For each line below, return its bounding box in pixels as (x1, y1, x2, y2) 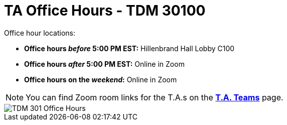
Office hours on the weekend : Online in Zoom (24, 75, 177, 84)
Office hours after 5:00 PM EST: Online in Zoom (24, 59, 185, 68)
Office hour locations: (4, 28, 76, 37)
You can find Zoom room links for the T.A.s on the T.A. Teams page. (26, 92, 283, 102)
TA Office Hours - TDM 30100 (4, 2, 206, 19)
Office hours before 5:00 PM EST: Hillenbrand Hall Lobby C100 (24, 44, 235, 53)
